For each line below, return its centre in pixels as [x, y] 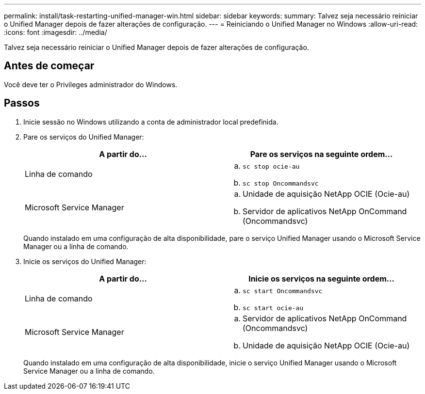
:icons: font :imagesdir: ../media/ [56, 32]
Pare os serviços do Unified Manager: [84, 137]
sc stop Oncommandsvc [281, 183]
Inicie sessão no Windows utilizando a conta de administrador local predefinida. [151, 122]
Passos [22, 103]
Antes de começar [49, 66]
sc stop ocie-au [271, 166]
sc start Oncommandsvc [283, 291]
